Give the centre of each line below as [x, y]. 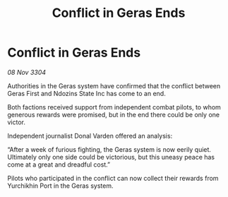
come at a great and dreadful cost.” [59, 165]
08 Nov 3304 [27, 72]
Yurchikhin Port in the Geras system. [60, 186]
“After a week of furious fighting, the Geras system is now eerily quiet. [109, 149]
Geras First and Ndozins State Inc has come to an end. [86, 93]
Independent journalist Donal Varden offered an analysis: [90, 136]
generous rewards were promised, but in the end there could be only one [114, 114]
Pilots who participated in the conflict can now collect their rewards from [113, 178]
